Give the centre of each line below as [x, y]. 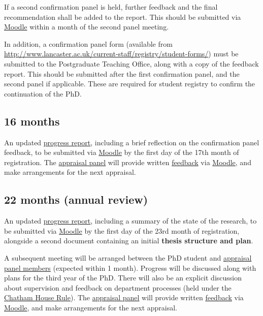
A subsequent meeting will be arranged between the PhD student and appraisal [128, 257]
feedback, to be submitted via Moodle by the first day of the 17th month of [122, 152]
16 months [32, 121]
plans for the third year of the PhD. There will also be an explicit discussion [123, 278]
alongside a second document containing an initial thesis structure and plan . [129, 241]
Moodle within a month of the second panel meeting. [87, 27]
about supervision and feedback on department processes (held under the [118, 287]
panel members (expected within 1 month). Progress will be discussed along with [130, 267]
